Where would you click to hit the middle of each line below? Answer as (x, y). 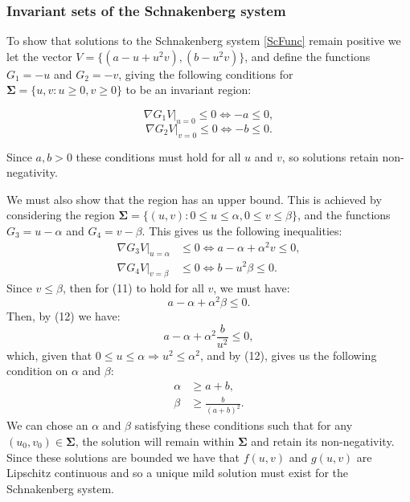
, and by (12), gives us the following (288, 355)
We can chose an (47, 425)
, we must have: (252, 288)
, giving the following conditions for (206, 73)
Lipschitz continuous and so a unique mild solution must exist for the (177, 473)
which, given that (49, 355)
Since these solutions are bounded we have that (123, 457)
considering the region (61, 215)
